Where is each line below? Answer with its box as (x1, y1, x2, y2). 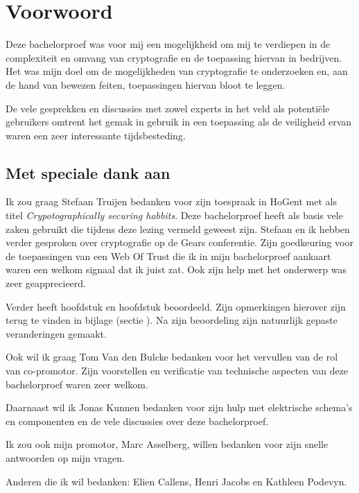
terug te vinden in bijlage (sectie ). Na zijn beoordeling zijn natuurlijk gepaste (6, 313, 338, 327)
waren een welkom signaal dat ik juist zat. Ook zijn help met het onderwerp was (6, 262, 347, 277)
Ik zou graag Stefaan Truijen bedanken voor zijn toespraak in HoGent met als (6, 194, 337, 209)
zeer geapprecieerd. (6, 276, 86, 291)
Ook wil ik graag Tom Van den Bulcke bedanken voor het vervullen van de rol (6, 349, 338, 364)
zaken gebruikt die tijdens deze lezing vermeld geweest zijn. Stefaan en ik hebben (6, 221, 350, 236)
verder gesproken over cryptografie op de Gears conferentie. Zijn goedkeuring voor (6, 235, 353, 250)
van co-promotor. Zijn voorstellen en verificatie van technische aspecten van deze (6, 363, 349, 378)
